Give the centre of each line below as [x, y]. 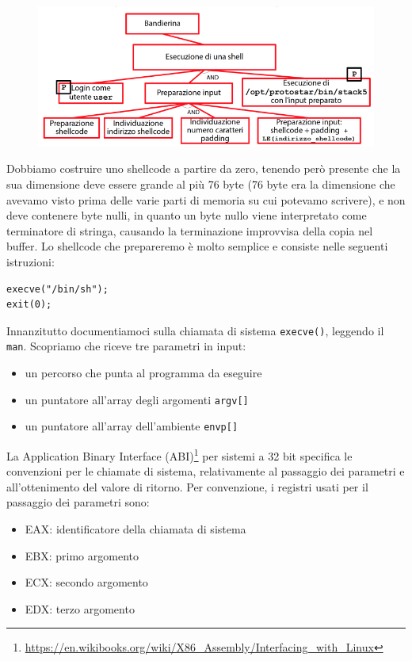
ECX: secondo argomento [86, 582]
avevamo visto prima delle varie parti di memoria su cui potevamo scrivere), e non [206, 199]
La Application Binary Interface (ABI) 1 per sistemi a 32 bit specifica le [179, 454]
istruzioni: [31, 261]
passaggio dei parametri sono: [78, 502]
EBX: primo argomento [82, 555]
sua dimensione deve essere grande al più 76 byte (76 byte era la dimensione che [201, 184]
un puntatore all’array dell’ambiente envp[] [132, 426]
